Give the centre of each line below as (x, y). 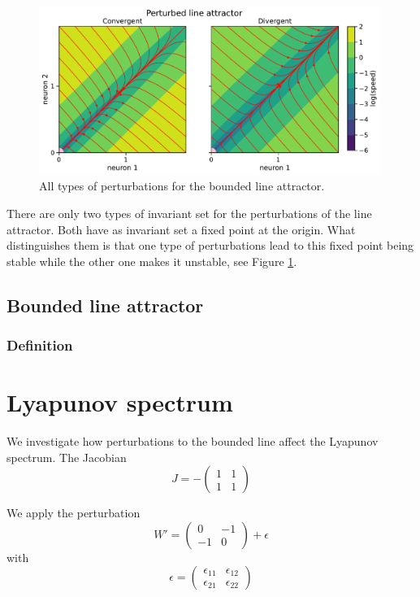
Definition (40, 345)
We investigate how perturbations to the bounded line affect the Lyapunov (193, 441)
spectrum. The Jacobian (67, 457)
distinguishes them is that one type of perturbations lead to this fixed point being (210, 245)
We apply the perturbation (74, 513)
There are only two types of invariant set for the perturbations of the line (189, 213)
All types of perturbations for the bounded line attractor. (182, 186)
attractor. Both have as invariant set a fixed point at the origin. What (181, 229)
